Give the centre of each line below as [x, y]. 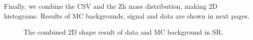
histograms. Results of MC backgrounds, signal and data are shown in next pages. [127, 15]
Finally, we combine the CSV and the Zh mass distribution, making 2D [111, 6]
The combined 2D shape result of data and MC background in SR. [123, 32]
